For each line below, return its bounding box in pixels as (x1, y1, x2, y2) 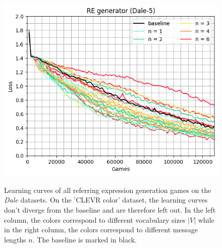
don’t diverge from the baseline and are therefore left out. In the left (4, 205, 216, 215)
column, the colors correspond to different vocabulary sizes (4, 214, 186, 225)
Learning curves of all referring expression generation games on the (4, 184, 211, 195)
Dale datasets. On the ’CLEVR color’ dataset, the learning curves (4, 194, 208, 205)
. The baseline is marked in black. (32, 234, 137, 244)
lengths (4, 234, 26, 244)
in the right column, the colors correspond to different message (4, 224, 198, 235)
